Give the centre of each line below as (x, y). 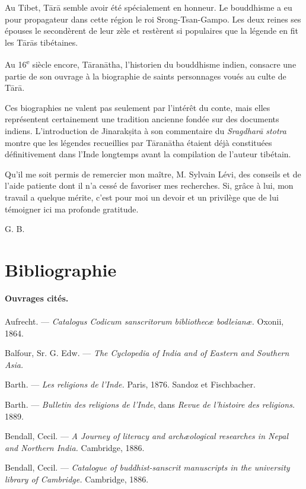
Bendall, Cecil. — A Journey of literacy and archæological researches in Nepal (147, 436)
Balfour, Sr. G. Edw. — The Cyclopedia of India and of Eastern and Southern (147, 353)
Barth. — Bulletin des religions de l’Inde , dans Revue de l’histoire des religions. (150, 404)
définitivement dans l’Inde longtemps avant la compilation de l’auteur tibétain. (148, 154)
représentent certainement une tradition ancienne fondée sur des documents (142, 119)
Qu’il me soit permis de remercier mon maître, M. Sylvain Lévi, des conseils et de (153, 174)
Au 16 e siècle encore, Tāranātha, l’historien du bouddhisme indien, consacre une (151, 63)
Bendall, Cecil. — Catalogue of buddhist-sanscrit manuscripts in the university (147, 467)
